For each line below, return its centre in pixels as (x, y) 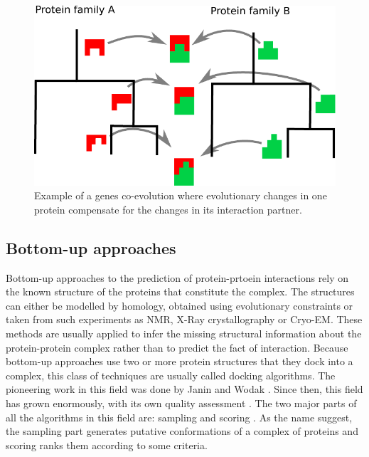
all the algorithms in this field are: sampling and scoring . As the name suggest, (179, 417)
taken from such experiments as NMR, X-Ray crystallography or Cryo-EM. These (184, 319)
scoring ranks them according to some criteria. (107, 445)
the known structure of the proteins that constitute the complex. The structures (180, 291)
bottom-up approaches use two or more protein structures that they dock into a (180, 361)
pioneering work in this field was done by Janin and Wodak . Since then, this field (184, 389)
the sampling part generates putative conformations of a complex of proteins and (182, 431)
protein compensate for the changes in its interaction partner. (168, 209)
